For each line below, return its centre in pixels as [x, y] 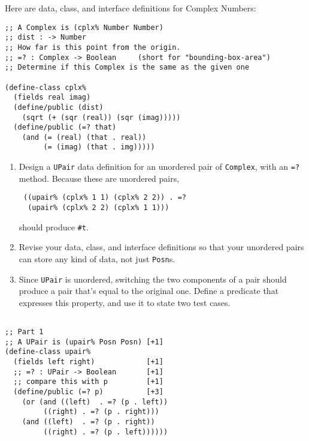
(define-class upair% [48, 352]
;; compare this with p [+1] [88, 382]
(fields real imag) [52, 97]
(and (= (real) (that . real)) [84, 137]
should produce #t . [54, 226]
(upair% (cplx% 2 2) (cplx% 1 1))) [99, 208]
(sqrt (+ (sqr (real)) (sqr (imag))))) [101, 117]
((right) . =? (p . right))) [101, 412]
